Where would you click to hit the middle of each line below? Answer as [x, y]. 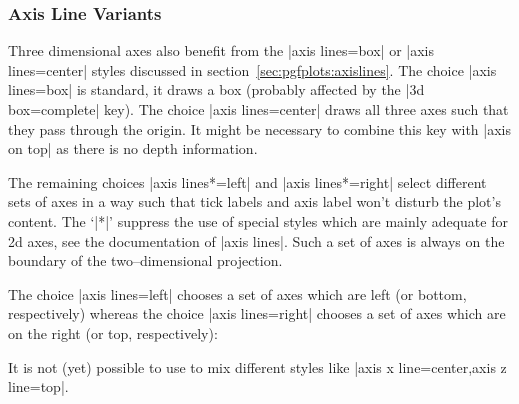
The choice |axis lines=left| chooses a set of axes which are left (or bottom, [237, 293]
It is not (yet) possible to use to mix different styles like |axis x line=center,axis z [257, 366]
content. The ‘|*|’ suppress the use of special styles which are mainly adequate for [258, 220]
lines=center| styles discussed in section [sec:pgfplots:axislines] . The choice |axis [252, 69]
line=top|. [38, 386]
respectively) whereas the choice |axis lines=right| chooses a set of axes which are [257, 313]
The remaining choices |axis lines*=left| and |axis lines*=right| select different [247, 181]
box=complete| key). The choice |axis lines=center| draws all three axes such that [258, 109]
